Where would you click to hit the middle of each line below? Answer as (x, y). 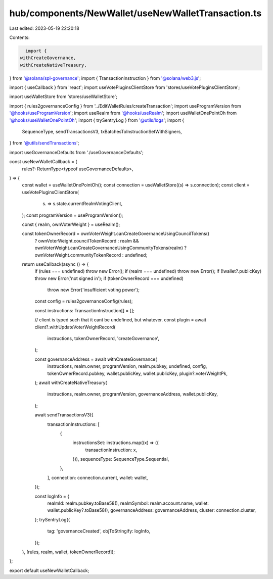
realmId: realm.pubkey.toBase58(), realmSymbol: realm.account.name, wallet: (128, 503)
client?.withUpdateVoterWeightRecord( (75, 327)
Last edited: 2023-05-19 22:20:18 (44, 28)
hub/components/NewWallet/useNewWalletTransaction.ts (135, 13)
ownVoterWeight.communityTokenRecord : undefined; (91, 255)
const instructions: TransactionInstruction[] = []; (85, 310)
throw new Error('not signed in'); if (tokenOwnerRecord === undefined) (109, 278)
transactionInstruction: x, (111, 450)
